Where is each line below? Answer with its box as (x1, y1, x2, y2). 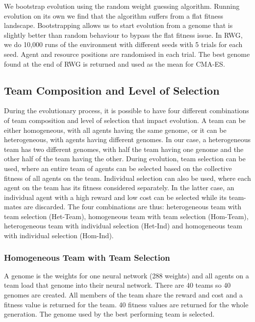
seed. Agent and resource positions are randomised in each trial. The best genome (4, 49, 250, 59)
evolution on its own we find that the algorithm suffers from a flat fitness (4, 10, 223, 21)
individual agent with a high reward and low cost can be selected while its (4, 192, 227, 202)
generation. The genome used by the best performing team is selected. (4, 309, 215, 319)
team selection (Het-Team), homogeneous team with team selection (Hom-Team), (4, 211, 249, 221)
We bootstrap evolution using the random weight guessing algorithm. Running (4, 1, 240, 11)
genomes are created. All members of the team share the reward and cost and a (4, 290, 243, 300)
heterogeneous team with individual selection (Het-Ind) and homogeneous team (4, 221, 242, 231)
